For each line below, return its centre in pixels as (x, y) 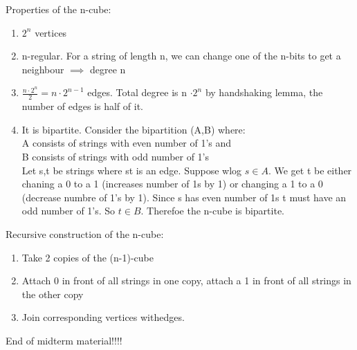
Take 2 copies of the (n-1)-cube (88, 257)
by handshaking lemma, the (264, 92)
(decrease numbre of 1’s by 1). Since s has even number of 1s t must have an (184, 197)
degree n (108, 69)
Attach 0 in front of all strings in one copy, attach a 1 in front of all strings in (186, 280)
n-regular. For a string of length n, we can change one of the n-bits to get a (181, 56)
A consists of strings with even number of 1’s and (127, 143)
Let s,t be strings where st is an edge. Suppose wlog (132, 170)
